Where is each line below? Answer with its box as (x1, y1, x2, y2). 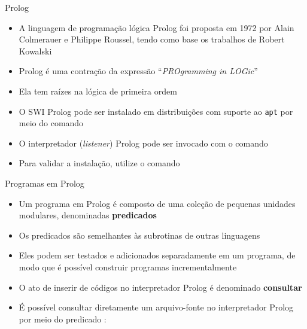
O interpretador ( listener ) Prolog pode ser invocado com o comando (19, 136, 268, 149)
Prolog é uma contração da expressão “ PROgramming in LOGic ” (19, 65, 258, 77)
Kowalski (19, 44, 52, 57)
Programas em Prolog (5, 177, 84, 189)
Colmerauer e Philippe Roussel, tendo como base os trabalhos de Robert (19, 33, 285, 45)
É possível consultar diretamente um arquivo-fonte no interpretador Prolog (19, 301, 294, 313)
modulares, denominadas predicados (19, 209, 157, 221)
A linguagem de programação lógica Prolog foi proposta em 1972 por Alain (19, 21, 294, 33)
